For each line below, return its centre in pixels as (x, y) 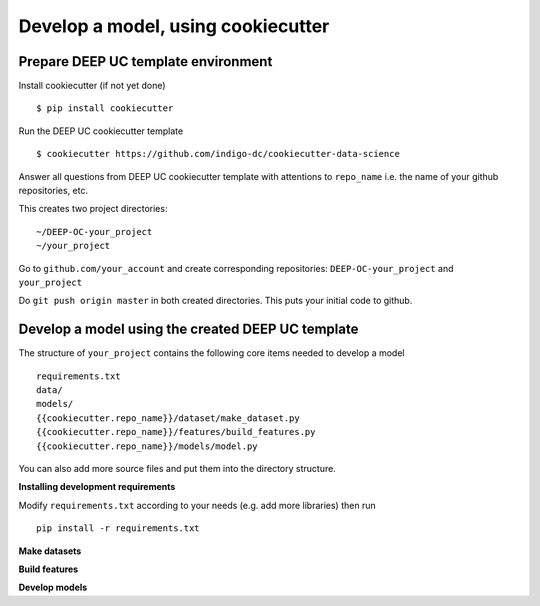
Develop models (53, 587)
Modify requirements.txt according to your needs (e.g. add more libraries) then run (197, 505)
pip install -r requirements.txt (118, 528)
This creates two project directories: (93, 209)
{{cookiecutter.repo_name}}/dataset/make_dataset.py (168, 418)
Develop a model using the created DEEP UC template (188, 329)
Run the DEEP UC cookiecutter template (101, 131)
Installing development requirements (97, 487)
